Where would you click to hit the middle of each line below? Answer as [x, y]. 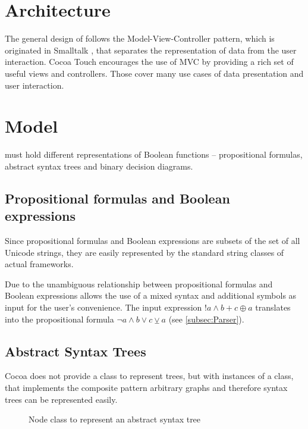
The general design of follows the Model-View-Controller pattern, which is [140, 38]
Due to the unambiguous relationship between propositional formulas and [139, 284]
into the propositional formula [59, 319]
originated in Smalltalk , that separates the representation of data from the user [151, 50]
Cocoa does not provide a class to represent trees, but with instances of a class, [149, 376]
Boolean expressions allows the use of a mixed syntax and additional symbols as [151, 295]
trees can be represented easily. [61, 399]
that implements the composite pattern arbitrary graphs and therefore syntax [146, 387]
